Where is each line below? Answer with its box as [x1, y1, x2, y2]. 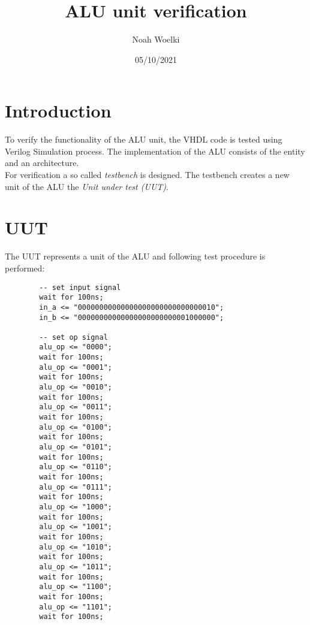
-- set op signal [39, 333, 108, 342]
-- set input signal [39, 283, 121, 292]
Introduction [5, 98, 112, 123]
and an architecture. [5, 156, 79, 169]
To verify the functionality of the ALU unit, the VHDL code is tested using [5, 133, 282, 146]
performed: [5, 261, 45, 274]
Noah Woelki [132, 33, 180, 46]
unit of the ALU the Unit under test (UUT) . [5, 180, 168, 192]
